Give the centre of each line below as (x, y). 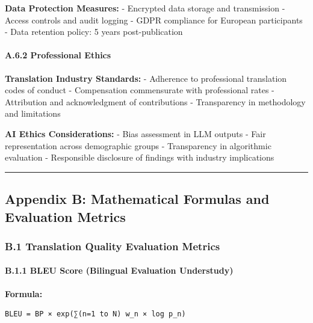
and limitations (33, 113)
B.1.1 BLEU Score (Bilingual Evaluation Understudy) (119, 270)
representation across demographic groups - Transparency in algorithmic (138, 145)
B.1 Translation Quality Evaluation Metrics (113, 246)
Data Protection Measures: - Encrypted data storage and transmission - (145, 8)
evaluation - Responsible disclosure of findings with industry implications (140, 157)
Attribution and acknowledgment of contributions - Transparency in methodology (155, 101)
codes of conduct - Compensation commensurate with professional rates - (140, 90)
